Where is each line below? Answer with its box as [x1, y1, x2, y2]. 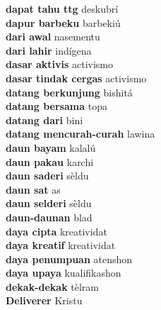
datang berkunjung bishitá [6, 84, 133, 99]
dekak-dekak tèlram [6, 279, 100, 294]
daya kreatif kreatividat [6, 238, 116, 253]
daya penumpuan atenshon [6, 251, 133, 266]
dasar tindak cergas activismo [6, 70, 147, 85]
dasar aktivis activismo [6, 57, 114, 72]
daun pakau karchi [6, 154, 94, 169]
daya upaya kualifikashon [6, 265, 121, 280]
